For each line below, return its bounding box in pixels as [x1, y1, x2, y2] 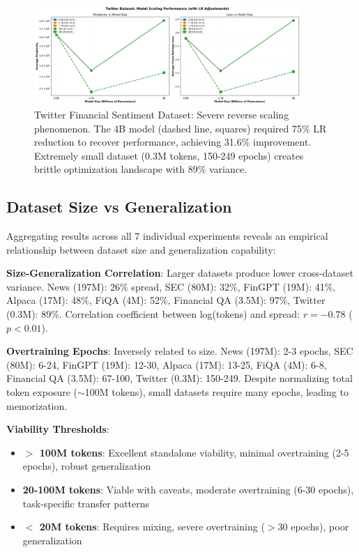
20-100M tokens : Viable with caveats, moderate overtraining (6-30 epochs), [22, 482, 354, 497]
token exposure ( [6, 385, 78, 399]
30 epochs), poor [277, 519, 349, 534]
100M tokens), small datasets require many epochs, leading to [84, 385, 349, 399]
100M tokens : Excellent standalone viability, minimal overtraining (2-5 [39, 445, 349, 459]
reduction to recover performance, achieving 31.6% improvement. [34, 135, 312, 149]
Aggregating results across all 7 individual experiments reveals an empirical [6, 229, 328, 243]
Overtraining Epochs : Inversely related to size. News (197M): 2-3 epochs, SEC [6, 344, 353, 358]
